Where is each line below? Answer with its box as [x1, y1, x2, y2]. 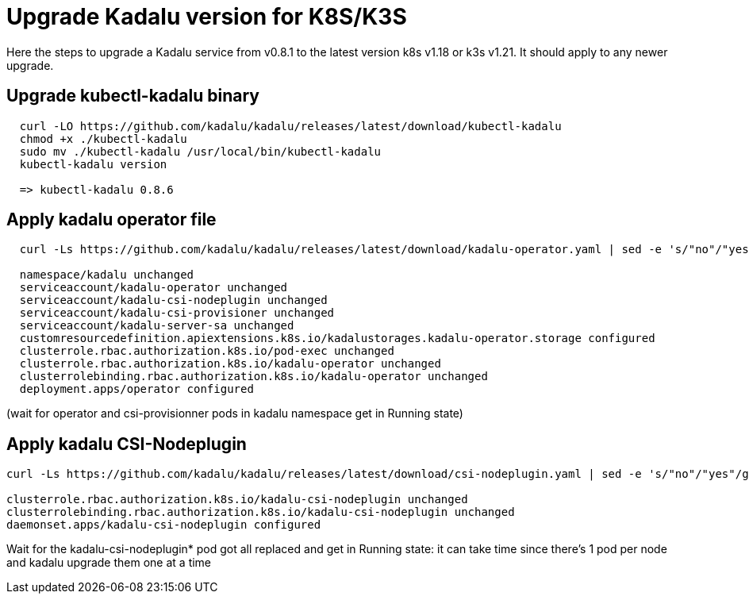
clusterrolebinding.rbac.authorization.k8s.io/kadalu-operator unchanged [19, 370, 488, 383]
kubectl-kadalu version [19, 157, 167, 171]
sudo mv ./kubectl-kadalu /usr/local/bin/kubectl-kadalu [19, 144, 382, 158]
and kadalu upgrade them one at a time [6, 556, 212, 570]
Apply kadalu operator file [6, 210, 217, 230]
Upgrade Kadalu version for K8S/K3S [6, 3, 407, 30]
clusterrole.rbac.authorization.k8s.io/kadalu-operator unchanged [19, 357, 441, 371]
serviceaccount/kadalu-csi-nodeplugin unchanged [19, 294, 328, 307]
